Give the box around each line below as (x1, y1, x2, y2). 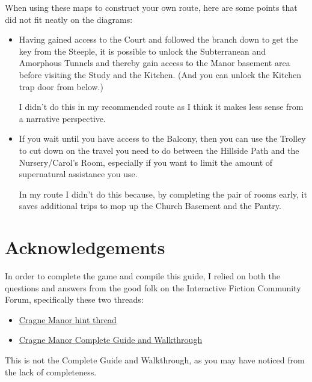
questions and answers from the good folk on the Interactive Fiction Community (5, 281, 301, 294)
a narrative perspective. (19, 112, 106, 124)
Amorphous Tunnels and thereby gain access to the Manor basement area (19, 56, 290, 69)
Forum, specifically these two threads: (5, 293, 144, 306)
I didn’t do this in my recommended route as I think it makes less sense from (19, 100, 304, 113)
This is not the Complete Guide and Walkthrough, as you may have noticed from (5, 354, 305, 366)
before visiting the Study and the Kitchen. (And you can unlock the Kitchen (19, 68, 301, 80)
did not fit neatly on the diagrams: (5, 13, 133, 25)
